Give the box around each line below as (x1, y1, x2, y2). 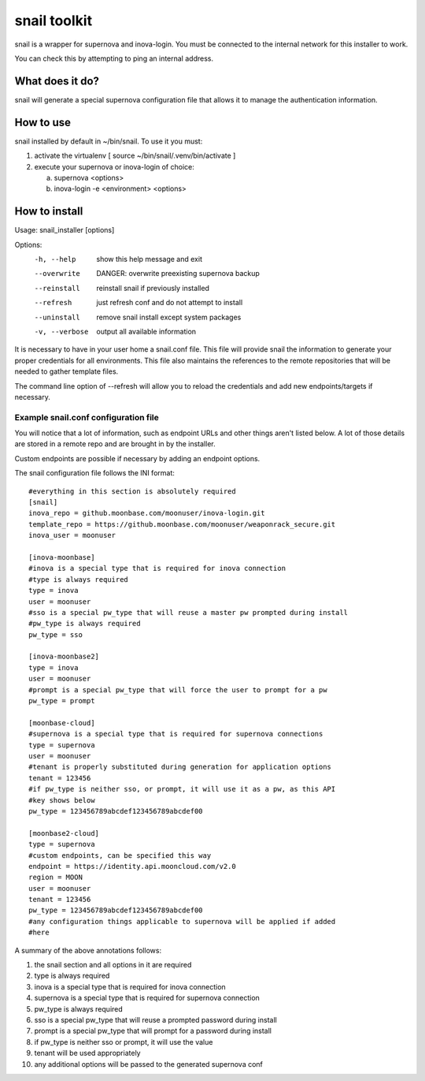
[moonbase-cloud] (28, 718, 95, 727)
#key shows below (28, 796, 95, 804)
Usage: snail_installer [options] (14, 226, 115, 235)
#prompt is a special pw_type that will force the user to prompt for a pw (28, 685, 327, 694)
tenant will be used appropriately (34, 1049, 141, 1058)
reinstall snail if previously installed (96, 283, 210, 293)
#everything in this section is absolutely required (28, 486, 236, 496)
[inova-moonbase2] (28, 652, 100, 662)
